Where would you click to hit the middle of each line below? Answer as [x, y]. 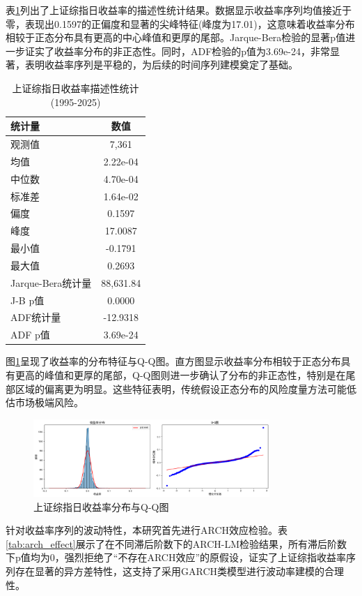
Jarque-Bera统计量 [51, 282]
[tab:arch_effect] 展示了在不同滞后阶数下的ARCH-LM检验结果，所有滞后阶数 [176, 543]
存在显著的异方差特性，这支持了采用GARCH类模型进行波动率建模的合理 [180, 571]
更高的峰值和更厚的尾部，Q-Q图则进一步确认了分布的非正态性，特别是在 [180, 374]
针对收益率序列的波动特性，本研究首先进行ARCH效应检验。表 [147, 530]
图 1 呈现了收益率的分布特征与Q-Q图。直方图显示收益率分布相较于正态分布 [173, 361]
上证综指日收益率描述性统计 [76, 88]
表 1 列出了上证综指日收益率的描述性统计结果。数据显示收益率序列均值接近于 [179, 10]
